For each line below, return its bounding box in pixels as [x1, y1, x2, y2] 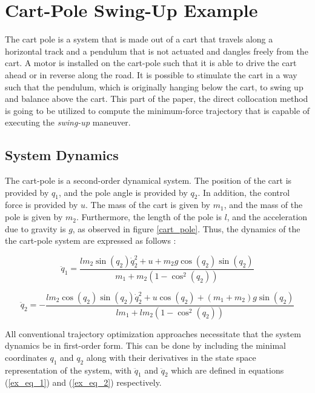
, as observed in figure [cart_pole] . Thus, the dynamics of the [72, 222, 300, 235]
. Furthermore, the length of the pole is [76, 210, 222, 223]
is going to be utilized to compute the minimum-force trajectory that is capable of [5, 104, 310, 116]
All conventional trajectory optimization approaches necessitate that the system [5, 327, 301, 340]
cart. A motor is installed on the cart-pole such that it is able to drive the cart [5, 56, 297, 69]
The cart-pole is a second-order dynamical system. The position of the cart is [5, 174, 292, 187]
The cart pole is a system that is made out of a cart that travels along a [5, 33, 273, 45]
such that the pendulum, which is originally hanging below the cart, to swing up [5, 80, 303, 93]
